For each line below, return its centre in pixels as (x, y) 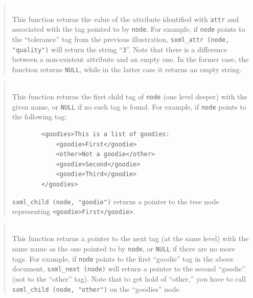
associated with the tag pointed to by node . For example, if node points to (129, 29)
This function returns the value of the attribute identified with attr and (125, 19)
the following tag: (39, 116)
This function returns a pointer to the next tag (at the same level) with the (130, 238)
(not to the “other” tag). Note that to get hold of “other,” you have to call (129, 279)
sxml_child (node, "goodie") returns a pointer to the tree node (116, 201)
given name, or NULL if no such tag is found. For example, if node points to (129, 106)
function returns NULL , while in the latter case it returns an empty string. (127, 69)
